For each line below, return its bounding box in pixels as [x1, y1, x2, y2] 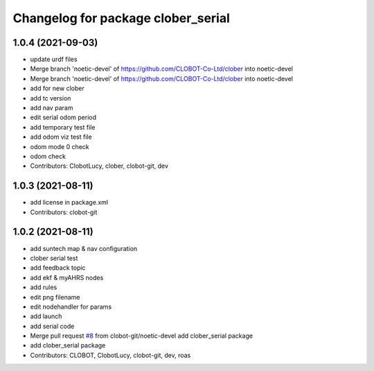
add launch [30, 312, 62, 320]
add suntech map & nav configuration [30, 244, 138, 252]
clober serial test [30, 254, 78, 262]
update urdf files [30, 55, 78, 64]
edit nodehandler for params [30, 302, 112, 311]
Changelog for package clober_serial [12, 10, 230, 26]
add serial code [30, 322, 75, 330]
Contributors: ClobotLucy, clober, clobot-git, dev [30, 162, 169, 170]
